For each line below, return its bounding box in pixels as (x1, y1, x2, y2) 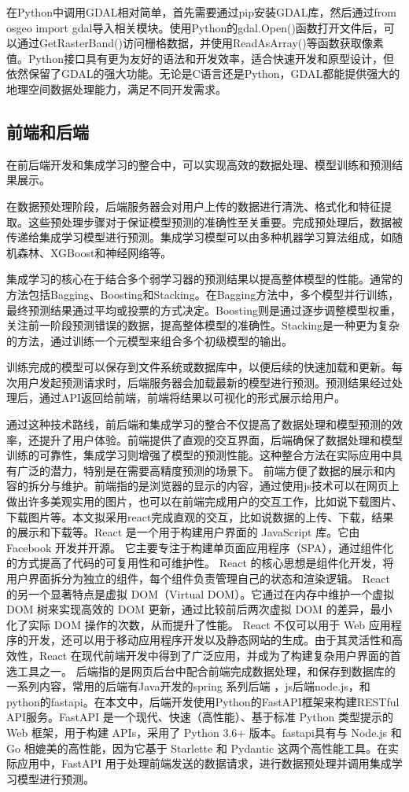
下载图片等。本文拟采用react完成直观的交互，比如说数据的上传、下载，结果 (6, 508, 394, 525)
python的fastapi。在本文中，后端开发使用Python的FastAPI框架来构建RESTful (6, 693, 400, 709)
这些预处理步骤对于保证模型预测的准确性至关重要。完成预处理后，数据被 (28, 213, 403, 230)
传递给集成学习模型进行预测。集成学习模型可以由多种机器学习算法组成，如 (6, 229, 392, 245)
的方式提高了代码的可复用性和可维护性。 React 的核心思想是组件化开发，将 (6, 554, 394, 571)
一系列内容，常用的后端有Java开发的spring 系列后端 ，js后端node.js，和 (6, 678, 370, 694)
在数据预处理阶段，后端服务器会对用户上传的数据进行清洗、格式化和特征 (6, 197, 381, 214)
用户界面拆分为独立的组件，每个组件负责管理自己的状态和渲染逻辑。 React (6, 570, 390, 587)
